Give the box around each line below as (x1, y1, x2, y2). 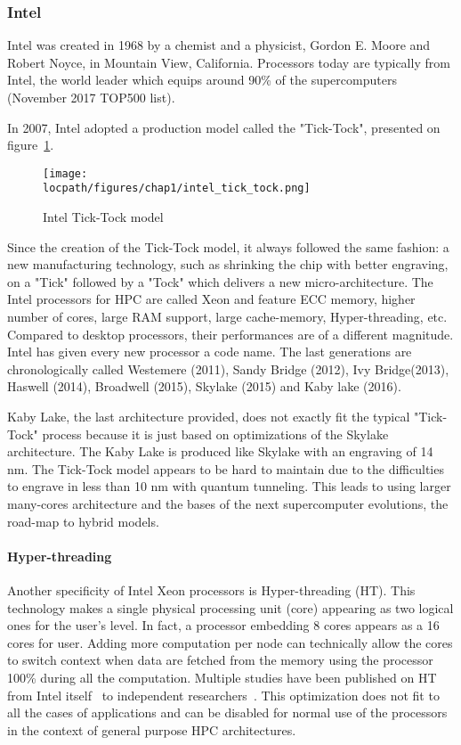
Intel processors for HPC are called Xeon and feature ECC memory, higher (7, 290, 416, 308)
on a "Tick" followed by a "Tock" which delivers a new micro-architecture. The (7, 272, 433, 291)
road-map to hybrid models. (7, 512, 159, 530)
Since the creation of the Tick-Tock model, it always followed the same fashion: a (7, 237, 449, 256)
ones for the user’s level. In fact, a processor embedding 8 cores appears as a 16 (7, 616, 440, 634)
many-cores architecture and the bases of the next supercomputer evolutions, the (7, 495, 449, 512)
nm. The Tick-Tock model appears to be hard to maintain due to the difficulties (7, 459, 444, 478)
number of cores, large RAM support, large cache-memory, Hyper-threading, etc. (7, 307, 448, 326)
